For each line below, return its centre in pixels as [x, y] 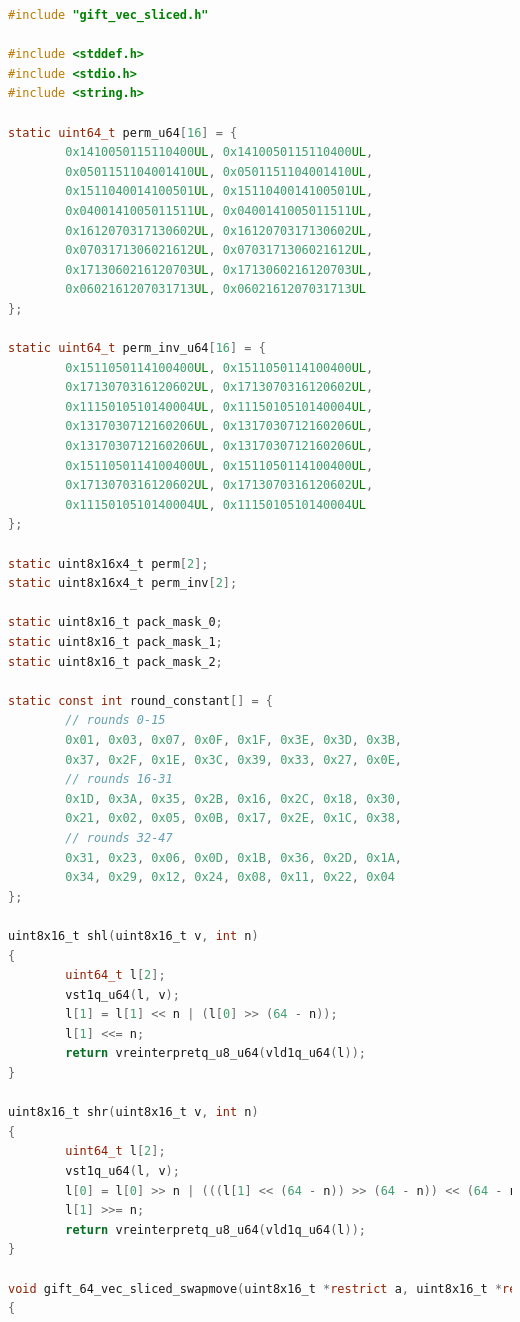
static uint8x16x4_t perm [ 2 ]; [108, 563]
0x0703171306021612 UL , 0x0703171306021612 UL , [219, 250]
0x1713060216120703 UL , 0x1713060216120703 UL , [219, 269]
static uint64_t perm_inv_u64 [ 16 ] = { [137, 348]
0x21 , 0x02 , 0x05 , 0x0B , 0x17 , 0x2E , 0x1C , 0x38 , [233, 818]
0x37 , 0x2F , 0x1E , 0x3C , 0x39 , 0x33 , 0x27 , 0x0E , [233, 759]
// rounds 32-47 [119, 837]
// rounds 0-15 [115, 720]
